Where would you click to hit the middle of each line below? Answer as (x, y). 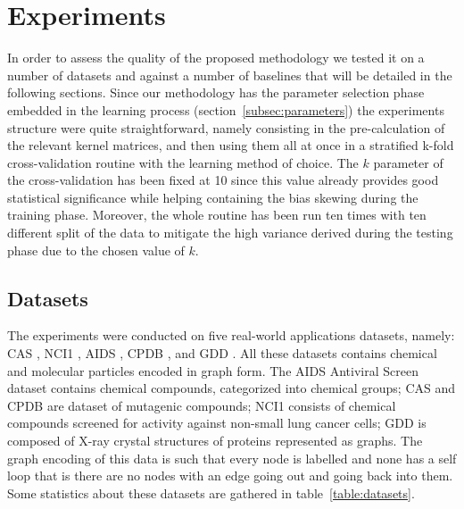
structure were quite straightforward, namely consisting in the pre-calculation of (226, 127)
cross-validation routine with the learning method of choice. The (183, 162)
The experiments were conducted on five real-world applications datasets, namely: (231, 335)
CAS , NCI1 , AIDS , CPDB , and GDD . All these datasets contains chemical (222, 353)
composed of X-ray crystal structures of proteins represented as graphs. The (215, 441)
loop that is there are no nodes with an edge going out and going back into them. (230, 476)
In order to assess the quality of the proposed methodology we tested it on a (216, 58)
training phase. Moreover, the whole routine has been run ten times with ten (217, 215)
